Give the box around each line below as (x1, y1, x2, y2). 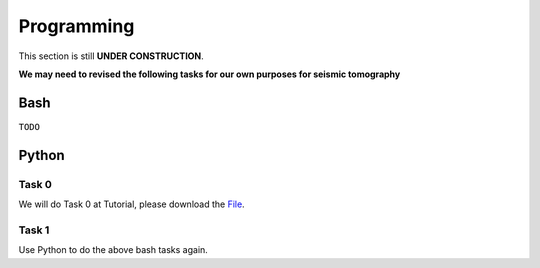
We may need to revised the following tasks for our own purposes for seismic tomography (18, 68, 401, 80)
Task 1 (18, 223, 50, 237)
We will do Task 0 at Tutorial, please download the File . (18, 198, 245, 210)
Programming (18, 15, 135, 37)
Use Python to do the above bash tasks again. (18, 244, 209, 256)
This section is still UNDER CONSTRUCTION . (18, 50, 204, 62)
